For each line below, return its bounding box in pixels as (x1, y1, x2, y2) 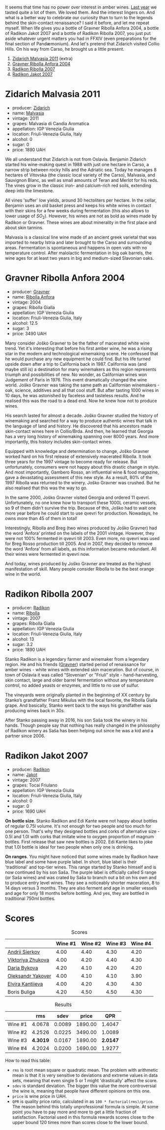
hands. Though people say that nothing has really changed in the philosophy (5, 722, 160, 728)
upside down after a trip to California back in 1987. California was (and (5, 361, 147, 367)
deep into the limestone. (5, 187, 54, 194)
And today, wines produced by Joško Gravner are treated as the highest (5, 560, 151, 566)
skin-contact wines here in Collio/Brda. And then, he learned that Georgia (5, 428, 154, 434)
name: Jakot (12, 771, 38, 778)
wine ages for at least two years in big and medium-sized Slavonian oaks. (5, 255, 154, 261)
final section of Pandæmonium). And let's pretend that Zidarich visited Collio (5, 41, 160, 46)
